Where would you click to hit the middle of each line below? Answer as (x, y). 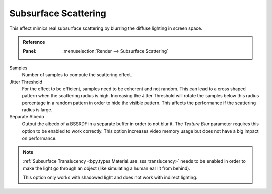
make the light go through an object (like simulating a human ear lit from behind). (107, 168)
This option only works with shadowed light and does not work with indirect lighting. (110, 178)
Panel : (30, 51)
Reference (34, 42)
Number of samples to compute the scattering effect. (77, 75)
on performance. (40, 138)
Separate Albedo (27, 117)
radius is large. (37, 110)
